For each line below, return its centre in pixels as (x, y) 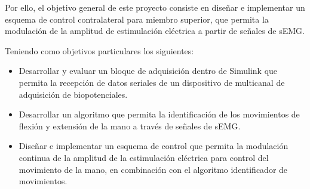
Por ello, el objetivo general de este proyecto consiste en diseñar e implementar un (155, 7)
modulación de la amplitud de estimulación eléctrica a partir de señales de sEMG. (155, 31)
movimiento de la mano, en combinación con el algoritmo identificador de (153, 169)
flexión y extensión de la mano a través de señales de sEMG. (130, 126)
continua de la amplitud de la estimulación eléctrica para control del (144, 157)
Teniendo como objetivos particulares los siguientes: (99, 50)
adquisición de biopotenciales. (73, 94)
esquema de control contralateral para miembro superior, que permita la (137, 19)
